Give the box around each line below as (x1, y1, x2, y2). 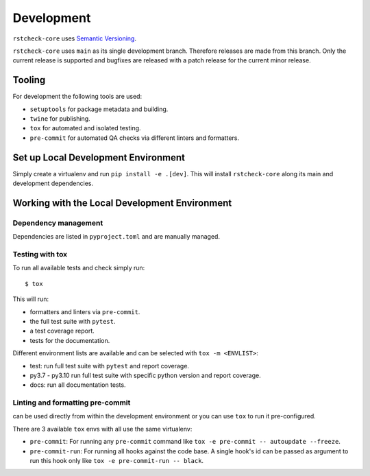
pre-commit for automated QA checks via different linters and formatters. (29, 134, 240, 142)
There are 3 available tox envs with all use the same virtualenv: (12, 425, 193, 433)
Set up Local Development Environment (12, 152, 185, 163)
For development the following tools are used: (12, 93, 143, 101)
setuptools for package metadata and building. (29, 105, 169, 113)
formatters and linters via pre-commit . (29, 307, 140, 316)
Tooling (12, 74, 46, 86)
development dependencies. (12, 179, 94, 188)
